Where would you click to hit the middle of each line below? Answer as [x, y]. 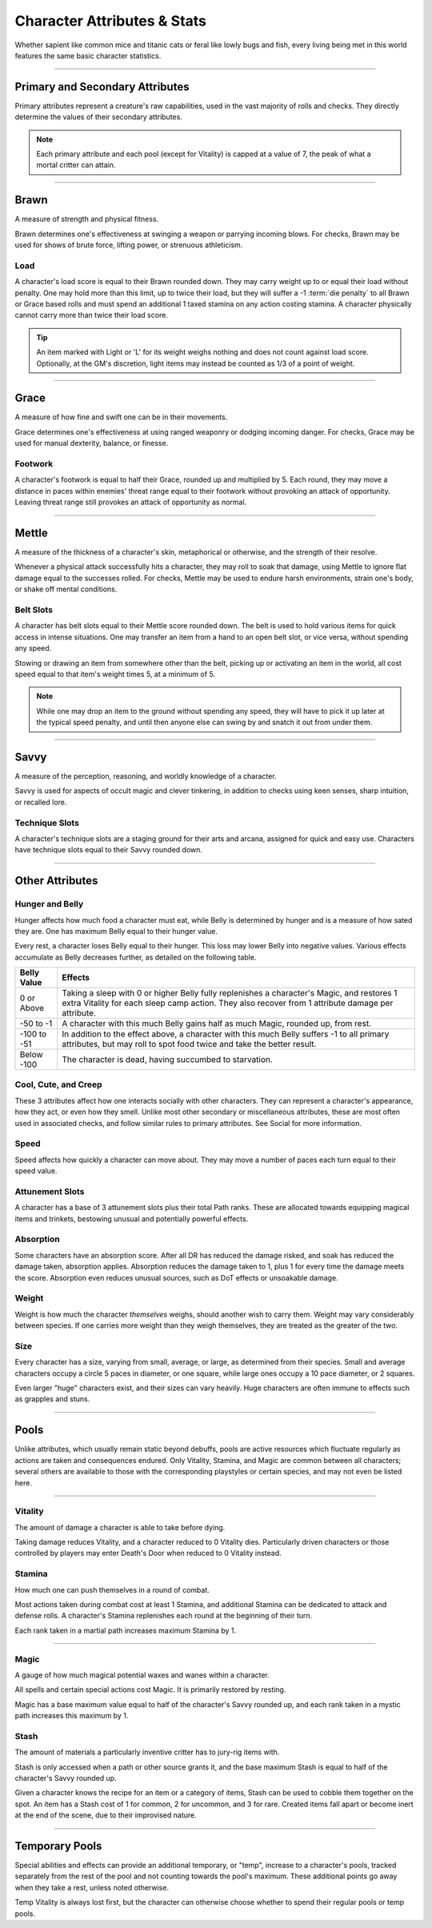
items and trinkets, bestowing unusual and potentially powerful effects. [132, 1219]
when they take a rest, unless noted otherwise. [92, 1887]
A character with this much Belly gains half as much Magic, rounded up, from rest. [216, 1024]
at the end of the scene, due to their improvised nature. [106, 1815]
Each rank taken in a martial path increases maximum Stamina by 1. [125, 1630]
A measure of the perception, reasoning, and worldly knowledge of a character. [146, 776]
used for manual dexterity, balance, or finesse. [92, 443]
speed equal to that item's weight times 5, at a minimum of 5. [115, 674]
